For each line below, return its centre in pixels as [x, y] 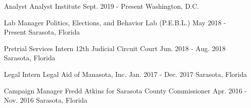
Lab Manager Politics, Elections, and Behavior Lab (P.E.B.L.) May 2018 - [115, 22]
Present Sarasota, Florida [42, 32]
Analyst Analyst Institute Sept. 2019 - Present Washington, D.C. [102, 6]
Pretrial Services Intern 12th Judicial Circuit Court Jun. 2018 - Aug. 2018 [115, 48]
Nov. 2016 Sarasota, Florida [46, 100]
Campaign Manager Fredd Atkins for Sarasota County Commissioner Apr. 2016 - [125, 90]
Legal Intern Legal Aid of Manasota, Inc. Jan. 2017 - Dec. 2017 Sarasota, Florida [125, 74]
